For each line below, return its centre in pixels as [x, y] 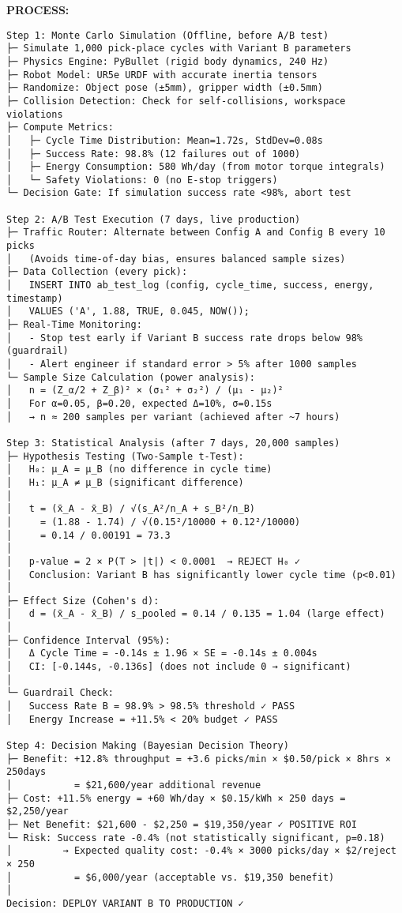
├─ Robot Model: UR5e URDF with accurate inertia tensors [162, 75]
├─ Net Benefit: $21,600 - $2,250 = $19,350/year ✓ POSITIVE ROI [182, 824]
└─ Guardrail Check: [60, 693]
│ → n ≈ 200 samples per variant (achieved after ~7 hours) [173, 417]
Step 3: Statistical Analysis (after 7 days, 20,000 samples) [173, 443]
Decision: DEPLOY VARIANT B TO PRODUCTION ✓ [125, 903]
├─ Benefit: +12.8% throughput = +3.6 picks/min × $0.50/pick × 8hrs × [199, 759]
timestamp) [35, 298]
